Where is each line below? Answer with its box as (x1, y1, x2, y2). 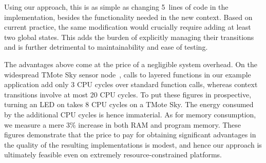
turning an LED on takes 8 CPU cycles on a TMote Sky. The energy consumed (4, 99, 254, 110)
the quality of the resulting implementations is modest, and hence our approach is (4, 139, 262, 150)
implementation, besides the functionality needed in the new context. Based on (4, 11, 253, 22)
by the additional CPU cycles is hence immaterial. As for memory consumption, (4, 109, 256, 119)
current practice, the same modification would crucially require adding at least (4, 22, 251, 32)
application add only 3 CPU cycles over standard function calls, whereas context (4, 79, 258, 90)
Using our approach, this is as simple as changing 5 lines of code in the (4, 2, 229, 12)
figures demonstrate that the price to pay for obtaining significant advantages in (4, 129, 256, 140)
